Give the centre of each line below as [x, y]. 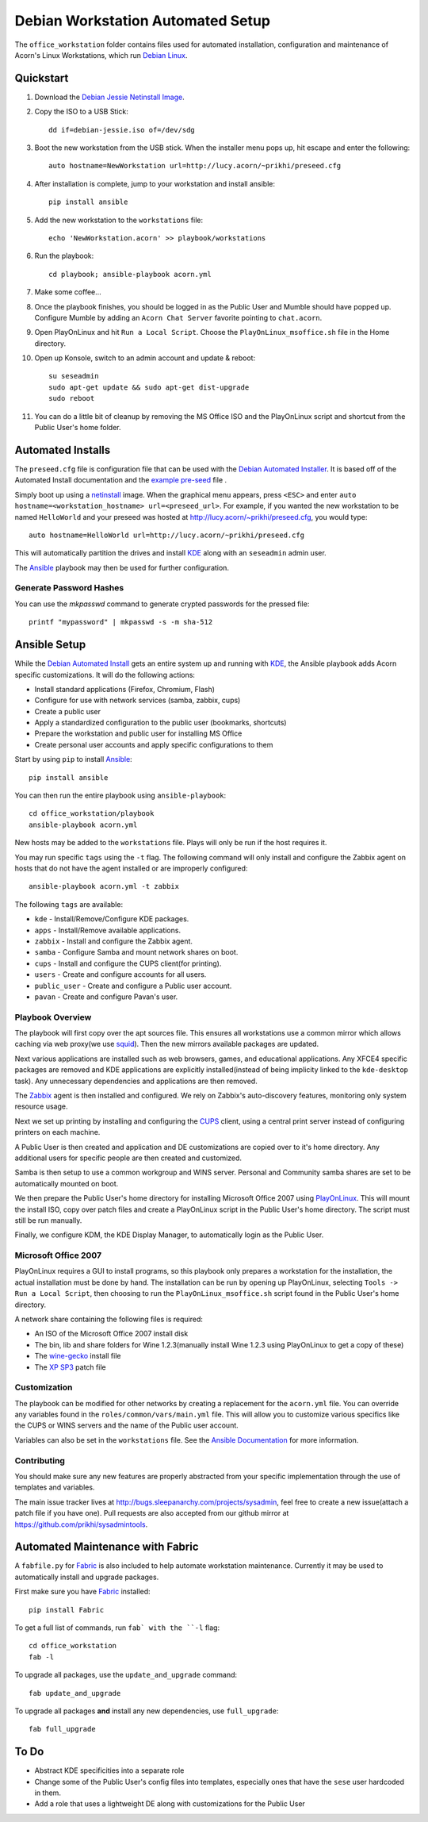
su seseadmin [74, 376]
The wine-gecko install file [78, 1356]
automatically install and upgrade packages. [87, 1577]
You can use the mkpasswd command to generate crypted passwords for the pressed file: [162, 604]
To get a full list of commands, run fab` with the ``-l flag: [117, 1628]
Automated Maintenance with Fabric [107, 1547]
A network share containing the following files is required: [109, 1319]
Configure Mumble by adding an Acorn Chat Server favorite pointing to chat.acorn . [178, 317]
